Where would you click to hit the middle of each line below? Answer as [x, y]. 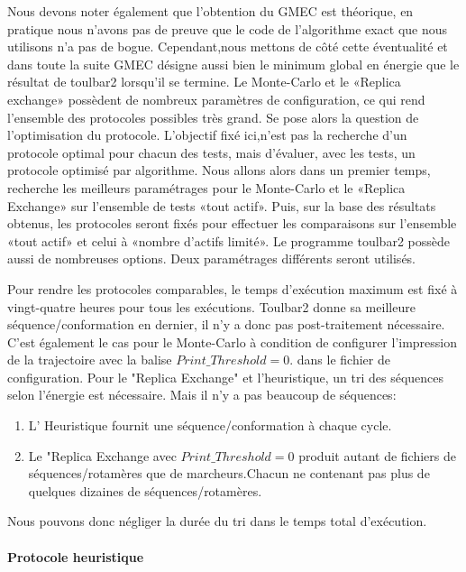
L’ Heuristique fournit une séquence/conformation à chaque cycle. [210, 425]
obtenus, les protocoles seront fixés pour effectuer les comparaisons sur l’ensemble [232, 223]
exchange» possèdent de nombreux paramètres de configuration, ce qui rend [216, 99]
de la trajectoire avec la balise [90, 360]
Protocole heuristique [76, 556]
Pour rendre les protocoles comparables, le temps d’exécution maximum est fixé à [233, 288]
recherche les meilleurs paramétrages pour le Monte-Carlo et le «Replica [206, 187]
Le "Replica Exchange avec [102, 455]
